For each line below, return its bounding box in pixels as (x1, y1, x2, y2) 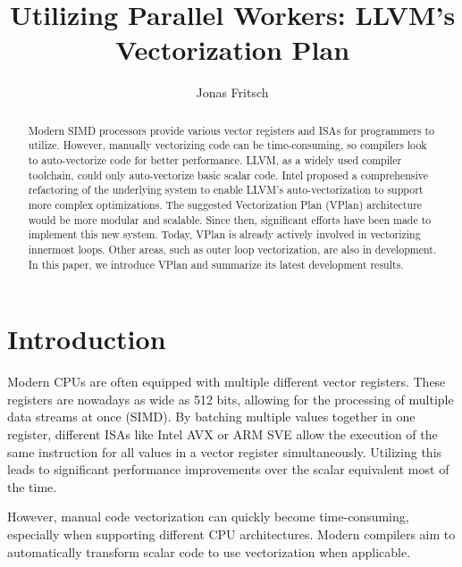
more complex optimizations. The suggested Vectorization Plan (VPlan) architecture (28, 196, 423, 212)
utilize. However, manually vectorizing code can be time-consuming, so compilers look (28, 138, 427, 153)
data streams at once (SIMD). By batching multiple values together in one (7, 407, 416, 426)
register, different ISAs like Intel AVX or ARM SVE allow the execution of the (7, 424, 438, 443)
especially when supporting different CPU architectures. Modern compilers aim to (7, 524, 456, 543)
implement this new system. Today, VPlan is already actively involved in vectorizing (28, 227, 421, 242)
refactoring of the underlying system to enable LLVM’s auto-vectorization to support (28, 182, 424, 197)
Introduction (7, 321, 166, 357)
